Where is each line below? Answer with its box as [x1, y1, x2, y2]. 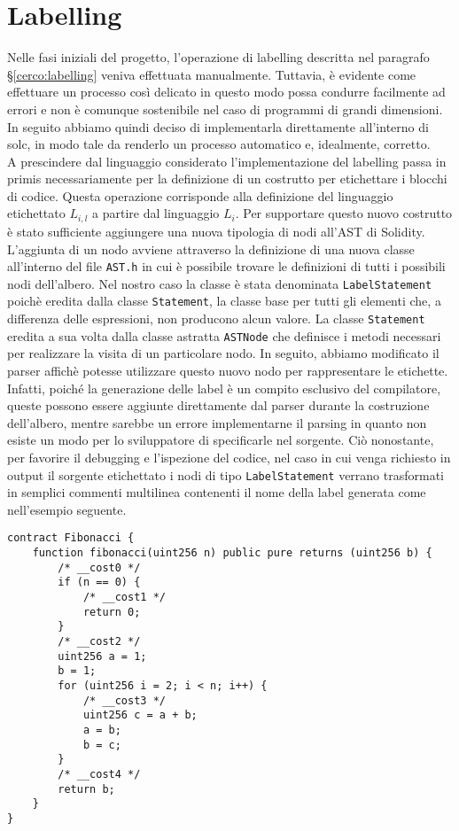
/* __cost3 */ [82, 694, 166, 707]
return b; [58, 782, 115, 796]
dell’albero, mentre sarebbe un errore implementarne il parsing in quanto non [7, 413, 427, 431]
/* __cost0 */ [58, 561, 141, 574]
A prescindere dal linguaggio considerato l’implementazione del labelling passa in [7, 151, 447, 170]
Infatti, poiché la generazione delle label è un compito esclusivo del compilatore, [7, 378, 441, 397]
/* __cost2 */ [58, 634, 141, 648]
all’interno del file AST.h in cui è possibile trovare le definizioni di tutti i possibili [7, 257, 446, 276]
